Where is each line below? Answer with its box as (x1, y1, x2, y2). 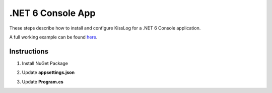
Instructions (9, 47, 49, 55)
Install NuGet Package (22, 60, 68, 66)
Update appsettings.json (22, 69, 75, 75)
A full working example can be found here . (9, 34, 98, 40)
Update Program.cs (22, 78, 63, 84)
